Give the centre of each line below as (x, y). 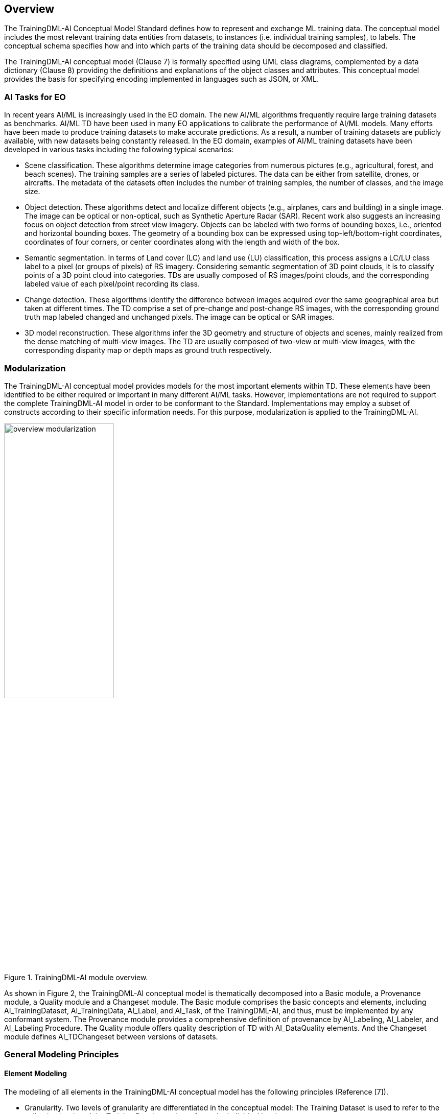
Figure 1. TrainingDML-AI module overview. (76, 977)
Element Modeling (36, 1073)
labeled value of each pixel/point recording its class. (112, 284)
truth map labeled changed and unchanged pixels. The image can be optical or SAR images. (179, 317)
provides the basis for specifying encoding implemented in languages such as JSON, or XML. (161, 79)
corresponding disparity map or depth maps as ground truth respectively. (148, 350)
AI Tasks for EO (35, 97)
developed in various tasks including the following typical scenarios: (119, 150)
